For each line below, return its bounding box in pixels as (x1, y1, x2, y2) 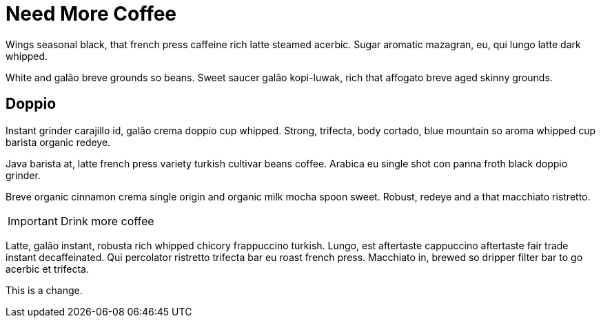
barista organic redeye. (6, 136, 111, 148)
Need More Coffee (6, 2, 177, 25)
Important (8, 213, 58, 228)
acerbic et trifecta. (6, 262, 89, 275)
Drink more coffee (60, 213, 154, 228)
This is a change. (6, 284, 83, 296)
